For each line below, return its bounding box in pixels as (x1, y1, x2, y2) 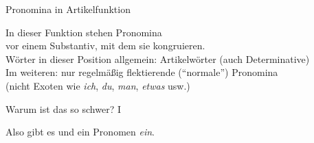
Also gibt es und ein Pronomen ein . (5, 125, 155, 139)
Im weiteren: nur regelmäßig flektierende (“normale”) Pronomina (5, 65, 278, 79)
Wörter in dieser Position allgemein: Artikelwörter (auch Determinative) (5, 51, 310, 66)
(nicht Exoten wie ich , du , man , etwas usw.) (5, 78, 190, 92)
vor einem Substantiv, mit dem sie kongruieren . (5, 38, 205, 53)
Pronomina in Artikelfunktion (5, 2, 131, 16)
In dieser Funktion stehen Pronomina (5, 25, 162, 39)
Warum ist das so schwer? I (5, 101, 121, 116)
